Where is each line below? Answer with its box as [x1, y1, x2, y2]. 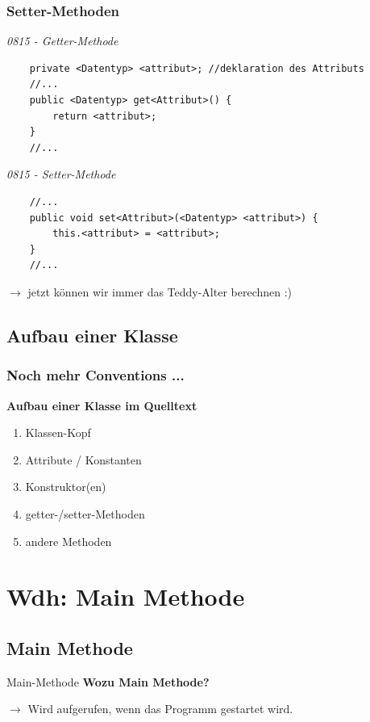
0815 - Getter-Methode [6, 32, 118, 49]
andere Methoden [25, 532, 112, 549]
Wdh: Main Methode [6, 580, 245, 613]
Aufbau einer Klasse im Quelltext [6, 397, 197, 413]
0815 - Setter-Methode [6, 166, 116, 183]
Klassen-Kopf [25, 424, 91, 441]
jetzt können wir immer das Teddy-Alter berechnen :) [27, 283, 293, 300]
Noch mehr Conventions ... [6, 365, 185, 385]
